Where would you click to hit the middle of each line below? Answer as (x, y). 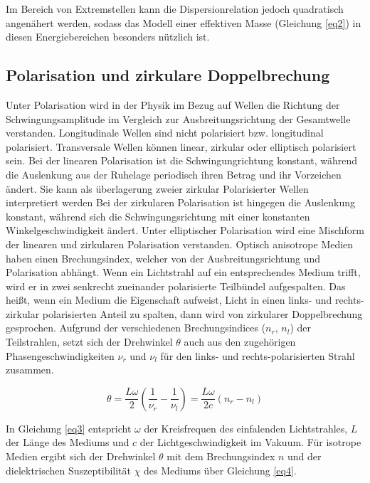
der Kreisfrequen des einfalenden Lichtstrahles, (246, 428)
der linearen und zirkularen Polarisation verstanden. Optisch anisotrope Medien (180, 244)
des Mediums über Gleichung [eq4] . (220, 470)
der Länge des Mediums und (68, 442)
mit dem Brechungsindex (221, 456)
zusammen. (30, 370)
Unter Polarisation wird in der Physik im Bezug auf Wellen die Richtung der (173, 104)
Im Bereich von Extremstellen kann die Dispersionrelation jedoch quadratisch (175, 9)
